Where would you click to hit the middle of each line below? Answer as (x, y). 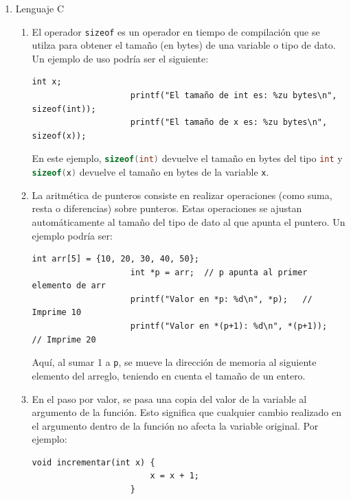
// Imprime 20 (64, 339)
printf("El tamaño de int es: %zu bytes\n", (234, 96)
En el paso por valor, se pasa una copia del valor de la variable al (169, 398)
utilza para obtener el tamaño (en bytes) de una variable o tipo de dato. (184, 45)
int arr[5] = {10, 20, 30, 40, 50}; (115, 259)
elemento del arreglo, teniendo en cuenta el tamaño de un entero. (169, 375)
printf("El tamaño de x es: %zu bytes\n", (229, 123)
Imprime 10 (57, 313)
